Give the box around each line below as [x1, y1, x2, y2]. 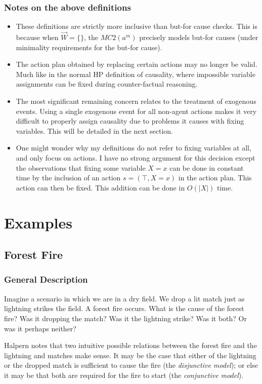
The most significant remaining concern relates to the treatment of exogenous [16, 96, 256, 106]
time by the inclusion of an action [16, 172, 121, 183]
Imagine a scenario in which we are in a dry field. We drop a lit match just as [4, 293, 245, 303]
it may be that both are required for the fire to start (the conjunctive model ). [4, 369, 244, 380]
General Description [4, 273, 88, 286]
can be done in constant [169, 162, 244, 173]
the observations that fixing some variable [16, 162, 146, 173]
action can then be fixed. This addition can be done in [16, 182, 185, 193]
